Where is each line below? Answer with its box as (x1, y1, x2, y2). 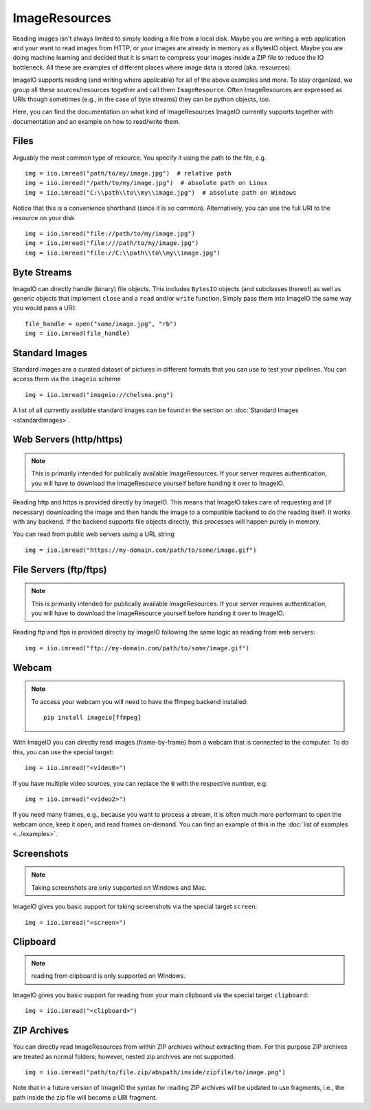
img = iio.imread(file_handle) (25, 330, 131, 337)
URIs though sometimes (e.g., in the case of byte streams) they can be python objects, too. (12, 95, 271, 103)
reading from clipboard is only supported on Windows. (31, 972, 185, 980)
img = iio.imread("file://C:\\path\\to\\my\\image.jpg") (25, 248, 221, 257)
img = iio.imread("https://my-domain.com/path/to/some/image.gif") (25, 546, 257, 554)
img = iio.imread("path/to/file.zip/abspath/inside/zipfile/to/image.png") (25, 1068, 286, 1076)
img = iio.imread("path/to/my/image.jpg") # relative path (25, 169, 232, 177)
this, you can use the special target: (12, 747, 114, 756)
